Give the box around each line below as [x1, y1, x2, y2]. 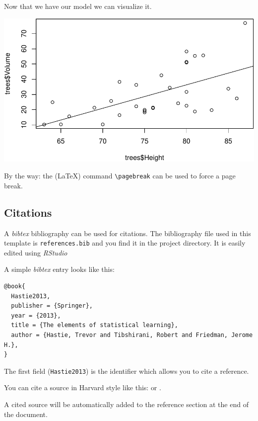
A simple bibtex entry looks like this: [4, 264, 115, 274]
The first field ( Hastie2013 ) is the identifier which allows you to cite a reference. [4, 365, 249, 376]
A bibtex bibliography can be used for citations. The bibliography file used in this [4, 228, 251, 238]
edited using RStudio [4, 247, 67, 257]
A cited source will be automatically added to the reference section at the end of [4, 399, 249, 409]
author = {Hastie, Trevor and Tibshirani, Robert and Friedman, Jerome [11, 331, 253, 338]
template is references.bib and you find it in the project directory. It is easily [4, 238, 246, 248]
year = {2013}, [11, 312, 61, 319]
